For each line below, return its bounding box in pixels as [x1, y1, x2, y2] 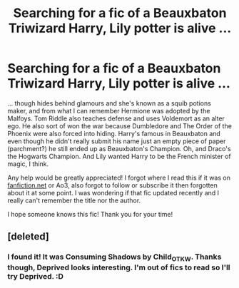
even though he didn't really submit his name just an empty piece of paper [7, 137, 226, 145]
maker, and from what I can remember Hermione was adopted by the [7, 106, 210, 115]
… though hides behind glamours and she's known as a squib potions [7, 98, 212, 108]
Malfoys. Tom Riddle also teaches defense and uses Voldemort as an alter [7, 114, 225, 123]
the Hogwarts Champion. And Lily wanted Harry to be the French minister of [7, 152, 231, 160]
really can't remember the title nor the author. [7, 196, 141, 205]
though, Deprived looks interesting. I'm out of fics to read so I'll [7, 262, 230, 272]
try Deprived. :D [7, 271, 64, 281]
